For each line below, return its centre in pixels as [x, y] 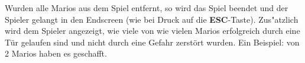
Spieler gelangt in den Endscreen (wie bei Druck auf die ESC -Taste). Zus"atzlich [152, 19]
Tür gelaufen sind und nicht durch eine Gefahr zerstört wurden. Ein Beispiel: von [152, 42]
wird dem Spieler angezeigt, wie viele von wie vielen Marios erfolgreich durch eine [152, 31]
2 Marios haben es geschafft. [56, 53]
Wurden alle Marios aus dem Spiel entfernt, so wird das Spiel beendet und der [147, 8]
